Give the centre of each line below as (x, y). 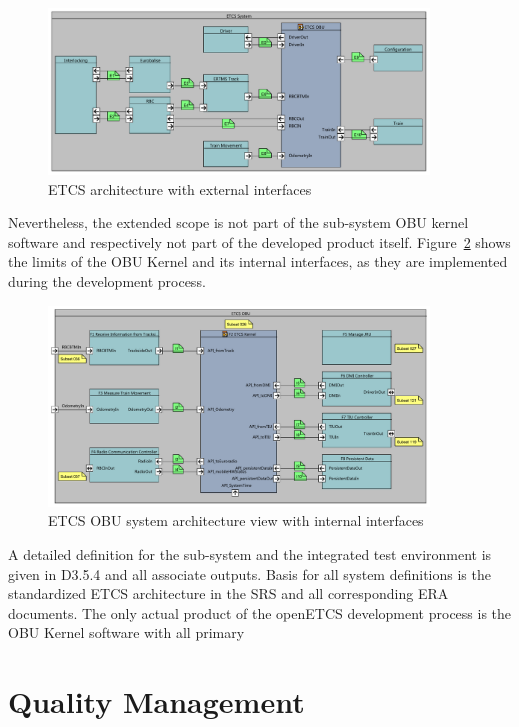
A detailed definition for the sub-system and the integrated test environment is (250, 553)
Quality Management (156, 701)
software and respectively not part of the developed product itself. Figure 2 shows (259, 241)
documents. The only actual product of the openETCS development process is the (260, 612)
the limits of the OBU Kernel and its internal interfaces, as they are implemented (258, 261)
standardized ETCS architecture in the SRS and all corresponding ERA (228, 593)
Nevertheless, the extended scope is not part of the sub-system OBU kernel (238, 222)
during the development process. (107, 280)
